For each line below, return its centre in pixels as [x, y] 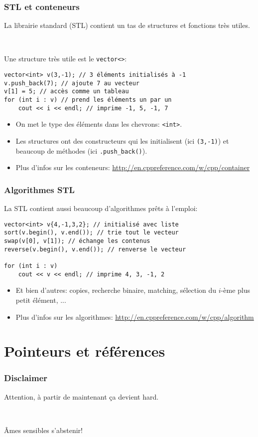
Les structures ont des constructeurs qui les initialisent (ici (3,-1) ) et [122, 141]
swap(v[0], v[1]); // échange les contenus [77, 241]
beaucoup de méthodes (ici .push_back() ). [81, 150]
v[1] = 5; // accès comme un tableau [66, 92]
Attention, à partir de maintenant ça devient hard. [81, 396]
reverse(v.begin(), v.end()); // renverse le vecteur [95, 249]
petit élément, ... [41, 300]
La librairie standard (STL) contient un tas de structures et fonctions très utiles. [127, 25]
